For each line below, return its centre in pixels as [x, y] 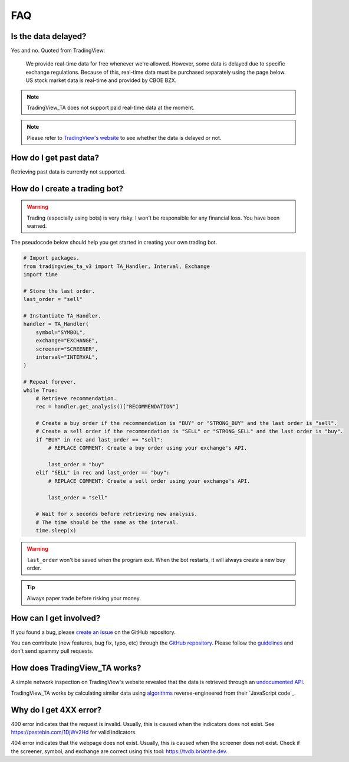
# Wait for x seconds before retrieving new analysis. [116, 514]
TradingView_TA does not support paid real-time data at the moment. [111, 108]
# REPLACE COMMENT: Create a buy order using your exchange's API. [148, 448]
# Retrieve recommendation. [76, 398]
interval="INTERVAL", [67, 357]
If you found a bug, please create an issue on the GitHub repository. [93, 632]
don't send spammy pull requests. [52, 651]
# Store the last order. [59, 291]
